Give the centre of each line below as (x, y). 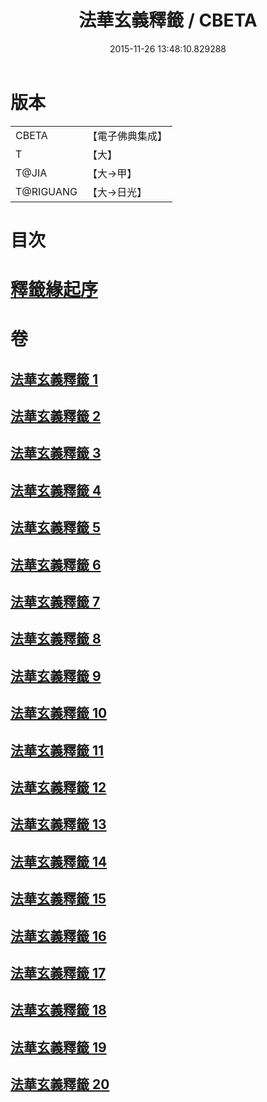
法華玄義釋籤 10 (59, 713)
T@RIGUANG (46, 191)
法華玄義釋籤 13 (58, 824)
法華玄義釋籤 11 (57, 750)
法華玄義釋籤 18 (58, 1010)
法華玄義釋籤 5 (56, 527)
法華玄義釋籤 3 (56, 453)
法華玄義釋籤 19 (58, 1047)
